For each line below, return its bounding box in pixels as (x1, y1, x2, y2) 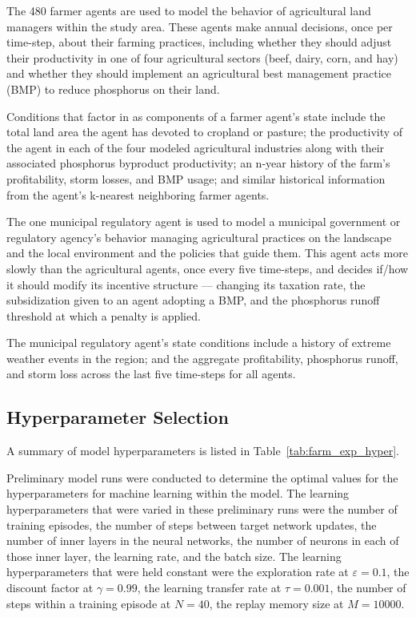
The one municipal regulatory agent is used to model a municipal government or (6, 213, 401, 230)
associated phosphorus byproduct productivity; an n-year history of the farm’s (6, 155, 390, 171)
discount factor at (6, 579, 94, 596)
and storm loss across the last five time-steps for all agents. (6, 365, 296, 382)
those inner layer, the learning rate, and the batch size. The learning (6, 547, 342, 564)
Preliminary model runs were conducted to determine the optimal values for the (6, 469, 398, 486)
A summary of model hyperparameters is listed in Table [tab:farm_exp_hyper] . (6, 442, 399, 459)
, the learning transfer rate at (137, 579, 282, 596)
